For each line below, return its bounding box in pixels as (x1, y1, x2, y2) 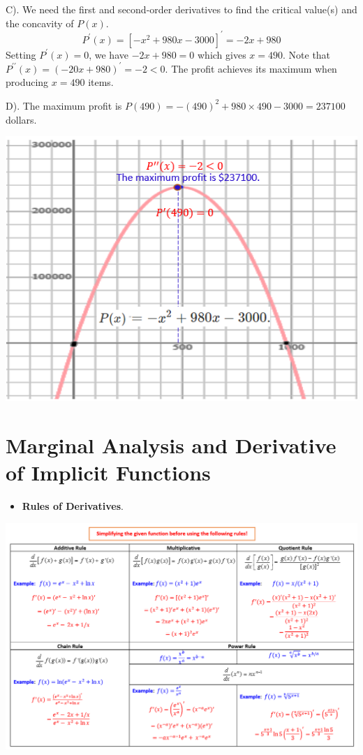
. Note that (283, 47, 331, 61)
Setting (6, 47, 36, 61)
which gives (197, 47, 246, 61)
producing (6, 75, 49, 89)
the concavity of (6, 15, 74, 30)
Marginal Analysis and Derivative (6, 430, 336, 459)
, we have (89, 47, 128, 61)
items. (88, 75, 114, 89)
